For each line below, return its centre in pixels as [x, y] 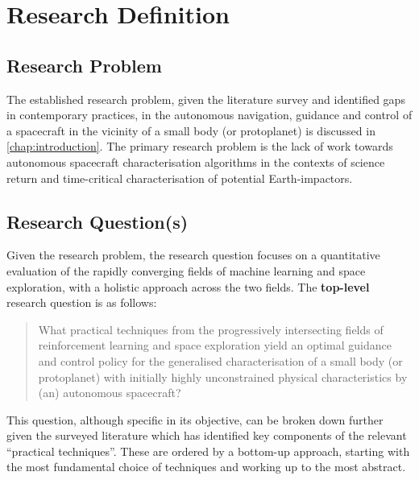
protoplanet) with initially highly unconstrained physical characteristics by [223, 377]
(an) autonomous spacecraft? [110, 393]
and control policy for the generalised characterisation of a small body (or [220, 360]
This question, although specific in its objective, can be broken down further [195, 419]
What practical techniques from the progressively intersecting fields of [211, 329]
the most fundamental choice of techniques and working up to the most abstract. [206, 467]
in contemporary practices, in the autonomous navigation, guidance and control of [209, 115]
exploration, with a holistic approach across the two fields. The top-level [188, 286]
